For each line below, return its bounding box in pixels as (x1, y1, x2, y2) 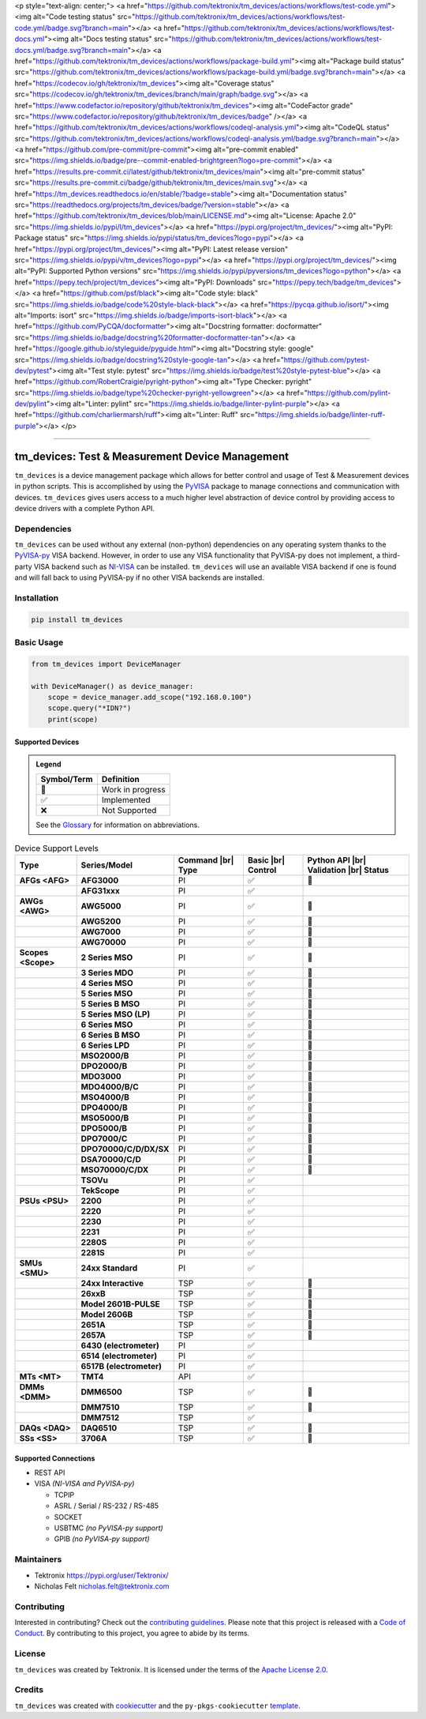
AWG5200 (80, 916, 121, 927)
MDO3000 (80, 1071, 121, 1082)
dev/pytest (14, 366, 50, 375)
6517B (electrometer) (80, 1361, 162, 1372)
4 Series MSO (80, 978, 133, 989)
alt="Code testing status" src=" (32, 12, 136, 21)
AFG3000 (80, 875, 119, 886)
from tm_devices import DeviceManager (31, 660, 181, 668)
